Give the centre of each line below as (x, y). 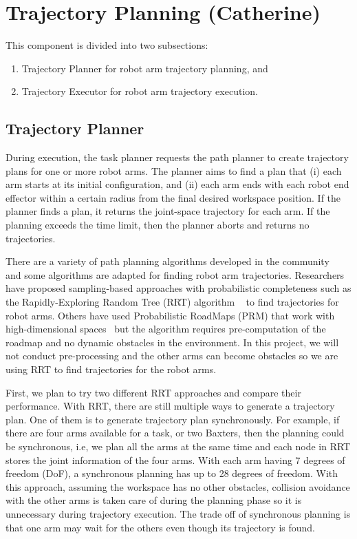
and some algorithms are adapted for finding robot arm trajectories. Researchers (175, 274)
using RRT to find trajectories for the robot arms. (111, 369)
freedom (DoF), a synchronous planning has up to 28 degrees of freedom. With (172, 473)
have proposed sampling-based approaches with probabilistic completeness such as (178, 288)
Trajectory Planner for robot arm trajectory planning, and (145, 68)
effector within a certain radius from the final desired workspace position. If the (173, 197)
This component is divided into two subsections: (107, 45)
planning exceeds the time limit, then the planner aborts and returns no (158, 225)
